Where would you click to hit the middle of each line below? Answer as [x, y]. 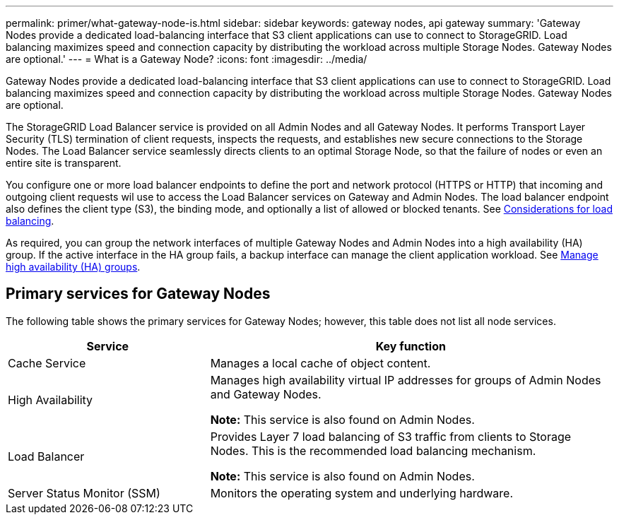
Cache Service [47, 363]
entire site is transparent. [64, 163]
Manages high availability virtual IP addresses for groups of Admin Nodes [406, 380]
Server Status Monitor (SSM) [84, 493]
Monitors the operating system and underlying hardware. [362, 493]
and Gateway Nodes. [266, 394]
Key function [411, 346]
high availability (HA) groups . [73, 267]
